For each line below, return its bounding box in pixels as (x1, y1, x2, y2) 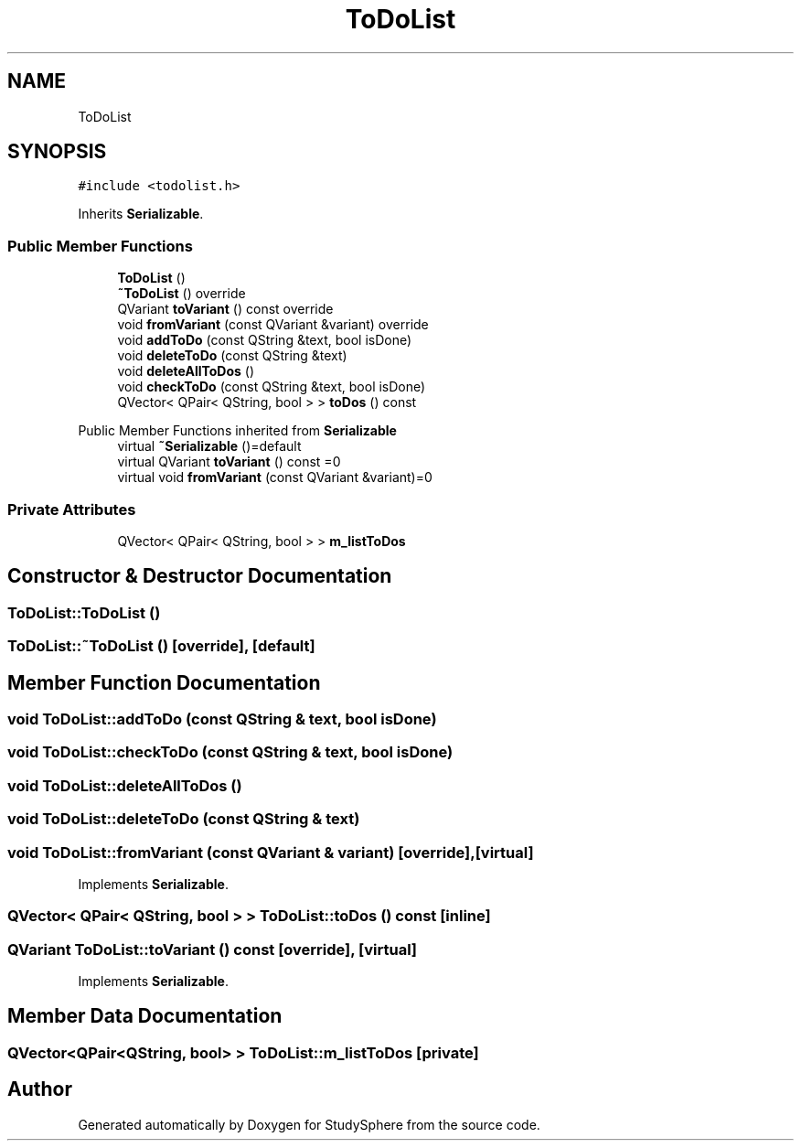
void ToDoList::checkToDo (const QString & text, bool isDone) (7, 743, 454, 762)
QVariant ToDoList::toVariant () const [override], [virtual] (7, 939, 418, 959)
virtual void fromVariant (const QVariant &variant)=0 (117, 469, 433, 486)
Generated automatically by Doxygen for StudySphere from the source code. (78, 1116, 540, 1132)
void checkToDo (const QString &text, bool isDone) (117, 379, 426, 395)
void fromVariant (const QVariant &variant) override (117, 317, 429, 333)
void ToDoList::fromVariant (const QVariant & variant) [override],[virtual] (7, 842, 534, 862)
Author (7, 1078, 72, 1101)
